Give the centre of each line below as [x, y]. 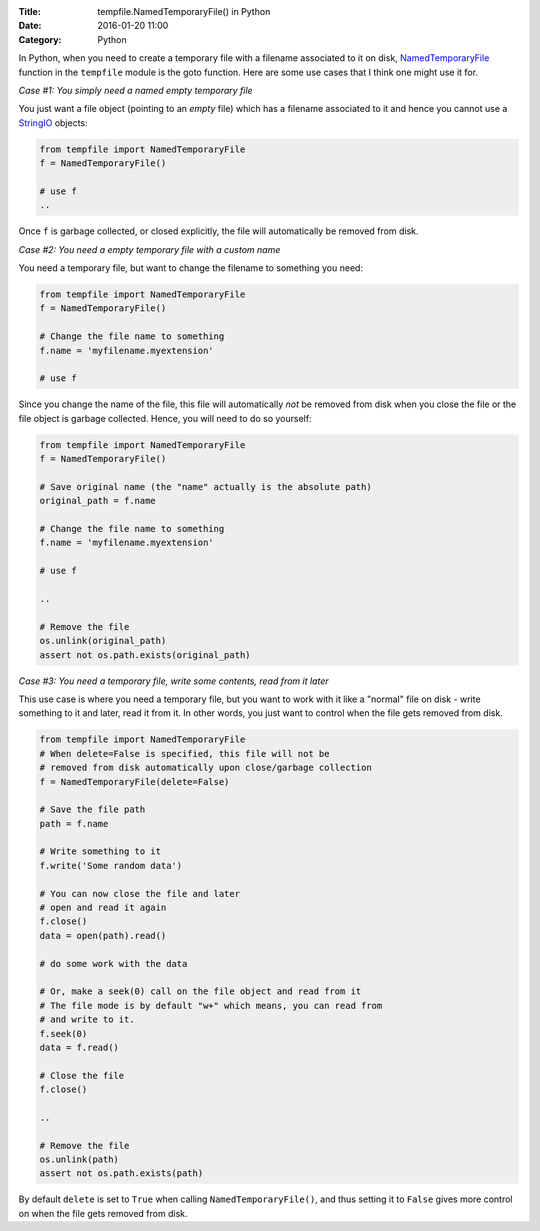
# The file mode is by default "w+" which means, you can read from [211, 1005]
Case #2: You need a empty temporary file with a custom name [149, 249]
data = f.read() [79, 1047]
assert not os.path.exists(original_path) [145, 654]
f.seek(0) [63, 1033]
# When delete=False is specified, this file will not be [184, 753]
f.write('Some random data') [111, 865]
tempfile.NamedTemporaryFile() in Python [184, 11]
